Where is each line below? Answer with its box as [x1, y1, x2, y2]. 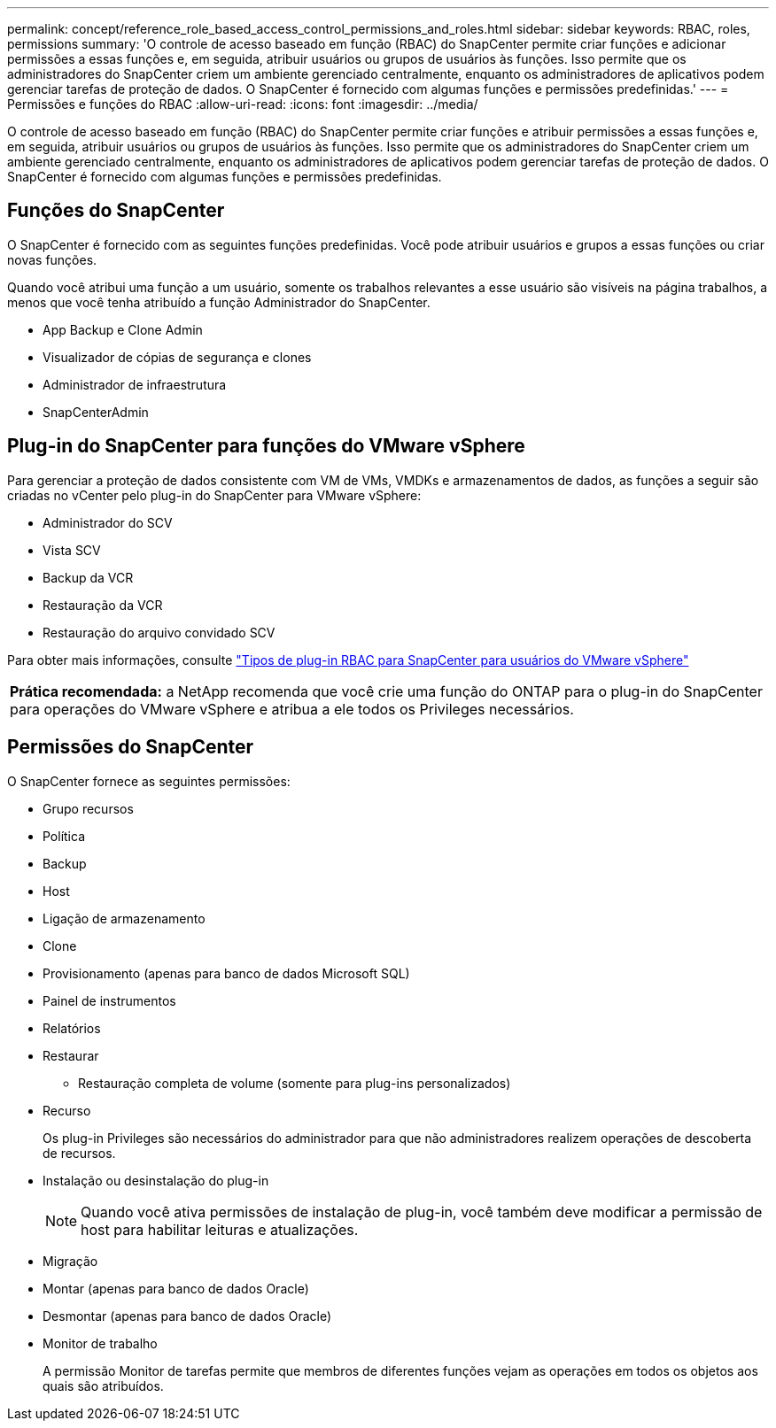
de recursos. [43, 1145, 116, 1161]
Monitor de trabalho [43, 1335, 158, 1351]
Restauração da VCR [43, 597, 163, 613]
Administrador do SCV [43, 514, 173, 530]
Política [43, 828, 86, 844]
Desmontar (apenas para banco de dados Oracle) [43, 1308, 332, 1324]
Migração [43, 1253, 98, 1269]
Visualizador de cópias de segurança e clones [43, 349, 312, 365]
